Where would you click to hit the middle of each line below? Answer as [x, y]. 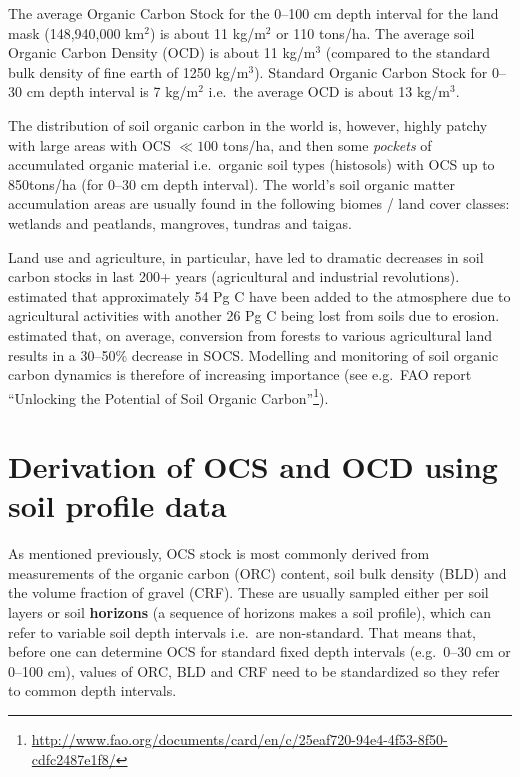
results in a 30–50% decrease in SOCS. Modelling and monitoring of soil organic [253, 354]
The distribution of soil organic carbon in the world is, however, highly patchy [248, 124]
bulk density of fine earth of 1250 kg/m [128, 71]
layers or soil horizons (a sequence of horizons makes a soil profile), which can [250, 612]
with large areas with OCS [89, 144]
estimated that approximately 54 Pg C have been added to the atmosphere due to [259, 295]
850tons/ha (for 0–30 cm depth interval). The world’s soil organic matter [231, 183]
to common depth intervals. [92, 690]
